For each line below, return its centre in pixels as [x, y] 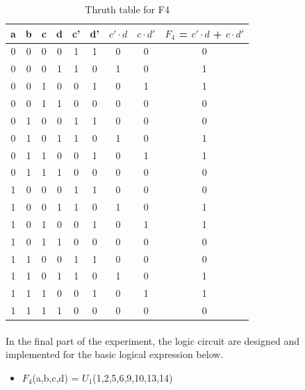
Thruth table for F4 [127, 9]
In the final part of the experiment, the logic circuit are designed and [152, 340]
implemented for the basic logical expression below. [115, 354]
